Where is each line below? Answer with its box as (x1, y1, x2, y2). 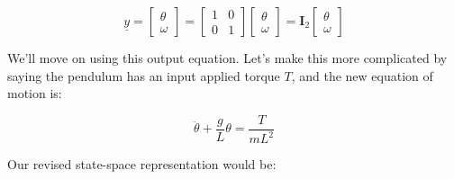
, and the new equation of (291, 66, 433, 85)
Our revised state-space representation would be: (7, 155, 277, 174)
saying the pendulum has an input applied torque (7, 66, 280, 85)
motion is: (7, 84, 62, 103)
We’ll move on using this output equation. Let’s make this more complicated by (7, 49, 448, 67)
